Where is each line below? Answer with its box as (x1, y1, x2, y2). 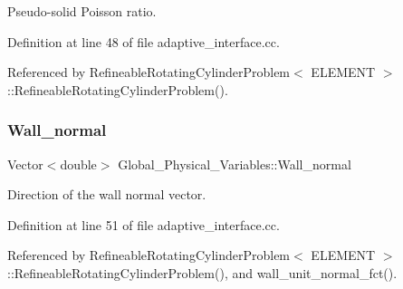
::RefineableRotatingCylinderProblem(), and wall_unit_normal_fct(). (7, 263, 398, 282)
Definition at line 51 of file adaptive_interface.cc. (7, 215, 280, 234)
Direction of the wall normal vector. (7, 185, 206, 204)
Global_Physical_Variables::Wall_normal (118, 154, 351, 173)
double (60, 154, 97, 173)
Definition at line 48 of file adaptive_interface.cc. (7, 32, 280, 51)
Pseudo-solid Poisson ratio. (7, 2, 157, 20)
